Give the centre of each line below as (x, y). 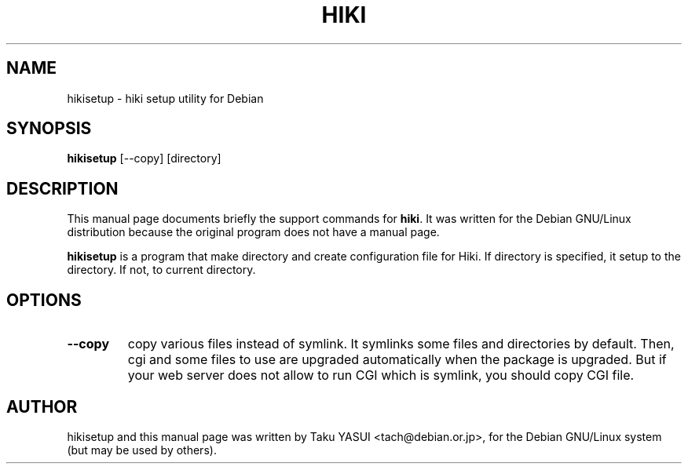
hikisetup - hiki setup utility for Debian (165, 98)
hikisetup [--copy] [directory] (144, 158)
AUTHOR (42, 406)
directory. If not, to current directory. (161, 270)
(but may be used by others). (142, 450)
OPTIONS (44, 300)
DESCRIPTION (62, 188)
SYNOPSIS (49, 129)
